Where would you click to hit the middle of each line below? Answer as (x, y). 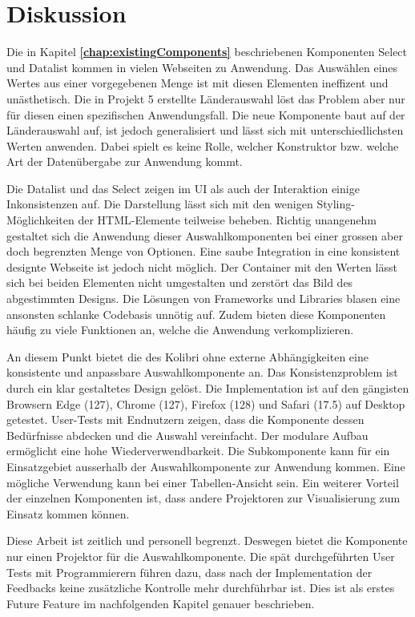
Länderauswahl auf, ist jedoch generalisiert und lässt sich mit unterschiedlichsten (205, 130)
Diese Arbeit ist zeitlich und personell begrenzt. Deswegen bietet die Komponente (207, 540)
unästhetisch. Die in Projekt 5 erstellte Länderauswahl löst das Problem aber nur (206, 98)
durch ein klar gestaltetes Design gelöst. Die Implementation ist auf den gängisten (208, 388)
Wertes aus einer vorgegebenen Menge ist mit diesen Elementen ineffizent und (197, 83)
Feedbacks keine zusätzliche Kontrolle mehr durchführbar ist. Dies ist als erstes (201, 588)
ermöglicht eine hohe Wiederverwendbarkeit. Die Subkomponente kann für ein (198, 451)
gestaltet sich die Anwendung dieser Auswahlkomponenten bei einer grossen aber (205, 235)
